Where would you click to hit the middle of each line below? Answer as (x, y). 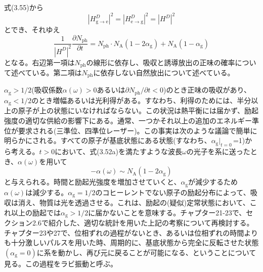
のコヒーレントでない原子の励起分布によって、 (173, 192)
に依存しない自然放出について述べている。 (164, 72)
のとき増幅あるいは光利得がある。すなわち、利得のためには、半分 (141, 100)
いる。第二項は (57, 72)
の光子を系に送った (218, 151)
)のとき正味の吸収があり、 (207, 90)
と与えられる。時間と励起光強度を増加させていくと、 (93, 182)
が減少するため (213, 182)
